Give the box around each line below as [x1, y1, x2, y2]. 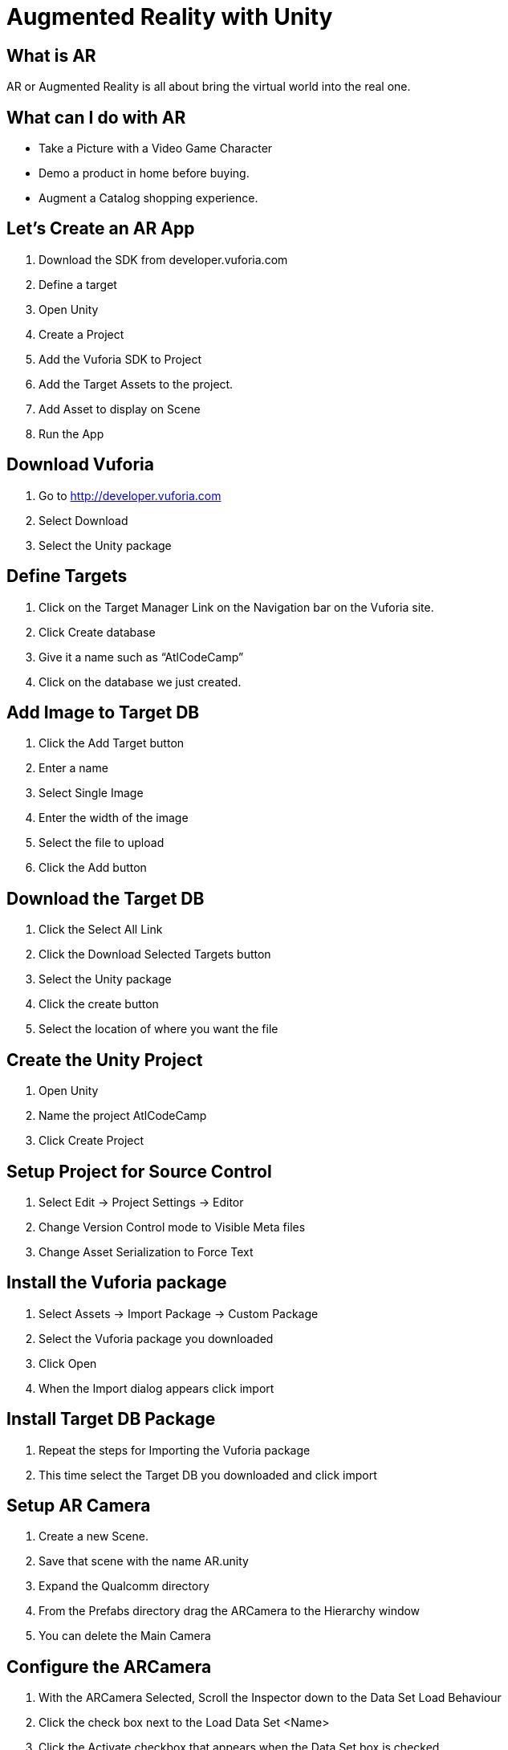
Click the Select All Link [39, 922, 163, 937]
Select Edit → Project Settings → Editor [39, 1194, 244, 1209]
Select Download [39, 513, 128, 527]
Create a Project [39, 327, 124, 341]
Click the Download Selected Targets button [39, 947, 271, 962]
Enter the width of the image [39, 811, 189, 825]
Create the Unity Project [6, 1049, 203, 1070]
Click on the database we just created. [39, 674, 242, 689]
